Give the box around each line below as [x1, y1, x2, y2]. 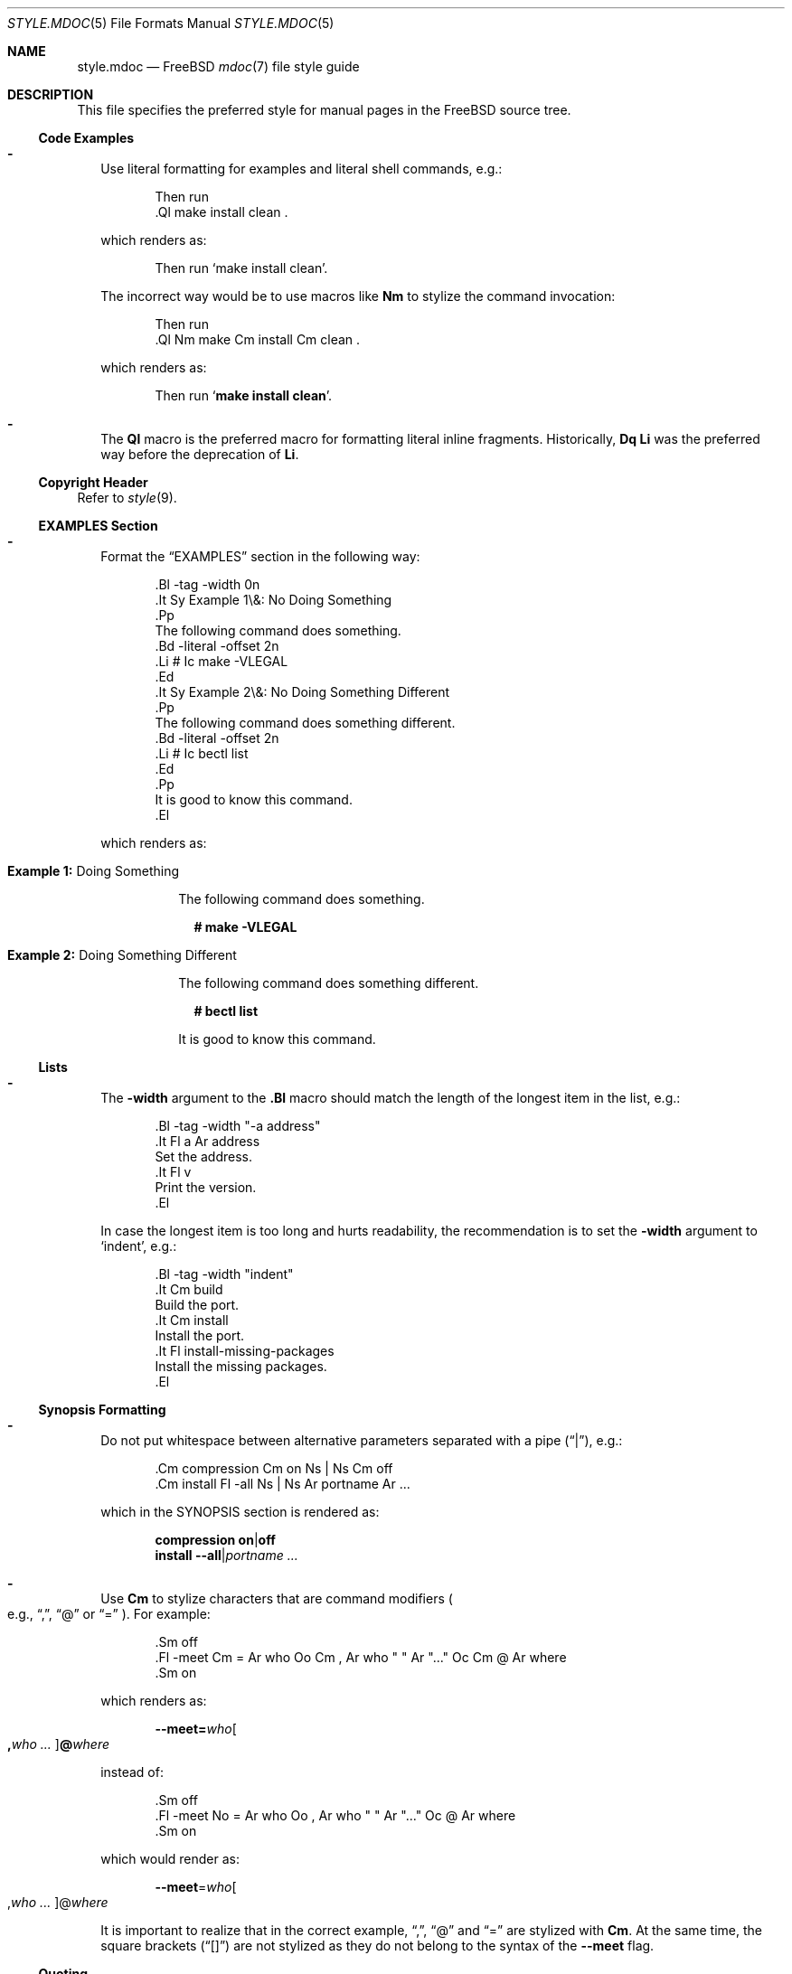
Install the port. [155, 1328, 245, 1343]
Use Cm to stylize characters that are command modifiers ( [100, 1591, 453, 1606]
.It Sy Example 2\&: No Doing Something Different [155, 684, 450, 700]
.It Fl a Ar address [155, 1133, 260, 1149]
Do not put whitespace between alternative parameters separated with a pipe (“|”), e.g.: [100, 1433, 623, 1448]
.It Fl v [155, 1164, 192, 1180]
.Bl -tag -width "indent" [155, 1266, 294, 1282]
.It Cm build [155, 1282, 223, 1297]
